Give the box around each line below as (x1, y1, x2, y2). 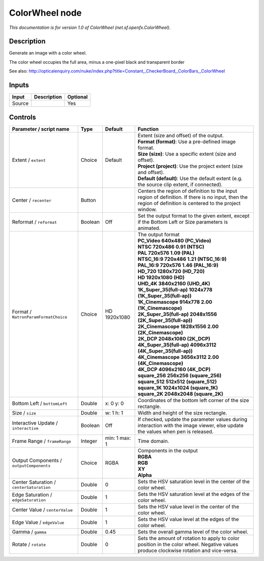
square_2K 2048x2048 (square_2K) (137, 390, 223, 397)
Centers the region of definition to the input (137, 187, 238, 194)
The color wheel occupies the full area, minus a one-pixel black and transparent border (9, 59, 185, 65)
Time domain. (137, 437, 170, 444)
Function (137, 126, 159, 132)
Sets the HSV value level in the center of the (137, 503, 240, 510)
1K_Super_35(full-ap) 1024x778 (137, 286, 213, 293)
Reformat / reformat (12, 218, 57, 225)
